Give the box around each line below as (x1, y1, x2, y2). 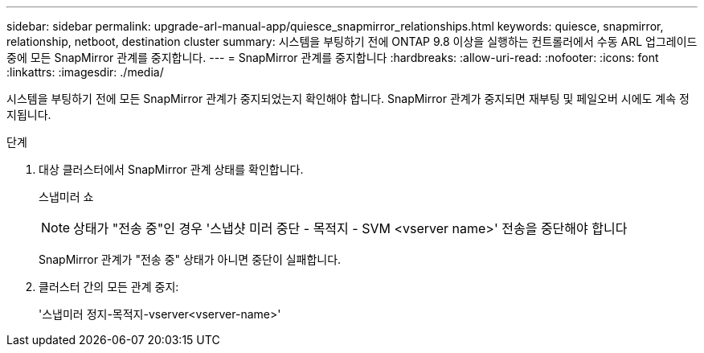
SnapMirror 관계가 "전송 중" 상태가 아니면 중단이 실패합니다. (39, 252, 342, 266)
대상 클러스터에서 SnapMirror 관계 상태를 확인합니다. (39, 162, 304, 176)
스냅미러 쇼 (39, 190, 94, 203)
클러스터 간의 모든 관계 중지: (39, 280, 179, 293)
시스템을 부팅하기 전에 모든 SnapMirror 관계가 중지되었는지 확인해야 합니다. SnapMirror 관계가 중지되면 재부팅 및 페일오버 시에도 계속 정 (6, 92, 690, 105)
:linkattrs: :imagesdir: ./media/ (6, 65, 164, 79)
